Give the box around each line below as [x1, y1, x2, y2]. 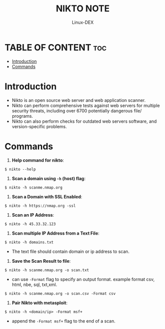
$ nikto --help [4, 167, 36, 172]
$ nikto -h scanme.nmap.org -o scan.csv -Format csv [4, 291, 116, 296]
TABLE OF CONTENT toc [4, 42, 107, 53]
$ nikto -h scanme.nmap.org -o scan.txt [4, 268, 90, 273]
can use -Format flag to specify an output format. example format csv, [11, 276, 155, 282]
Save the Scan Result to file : [11, 258, 71, 264]
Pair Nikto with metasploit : [11, 300, 68, 306]
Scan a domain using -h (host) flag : [11, 175, 86, 181]
